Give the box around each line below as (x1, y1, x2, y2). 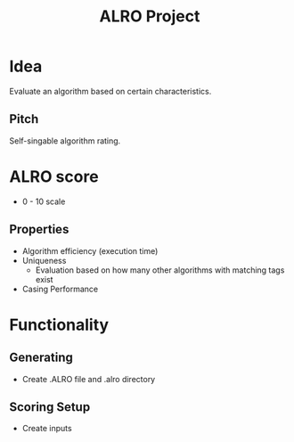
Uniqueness (21, 255, 67, 266)
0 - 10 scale (21, 196, 66, 207)
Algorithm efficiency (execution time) (21, 245, 159, 256)
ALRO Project (99, 6, 200, 27)
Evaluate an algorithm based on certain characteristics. (9, 86, 212, 96)
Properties (9, 222, 69, 237)
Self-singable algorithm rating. (9, 135, 121, 146)
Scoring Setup (9, 399, 91, 414)
